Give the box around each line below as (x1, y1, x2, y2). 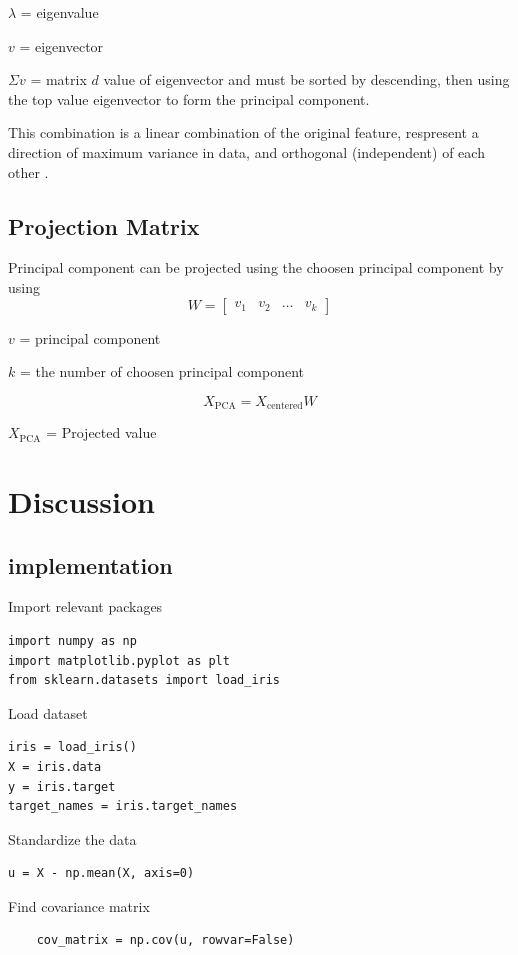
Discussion (8, 480, 155, 521)
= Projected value (46, 422, 157, 443)
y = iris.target (8, 779, 116, 794)
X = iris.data (8, 759, 102, 774)
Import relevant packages (8, 596, 163, 617)
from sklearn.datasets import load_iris (8, 673, 281, 688)
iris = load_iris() (8, 740, 137, 755)
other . (8, 161, 49, 182)
